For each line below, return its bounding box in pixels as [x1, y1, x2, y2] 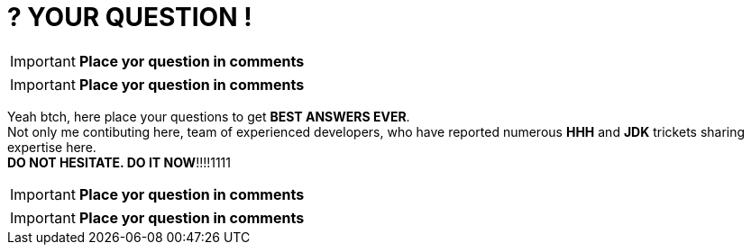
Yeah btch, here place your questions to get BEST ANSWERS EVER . [7, 108, 410, 124]
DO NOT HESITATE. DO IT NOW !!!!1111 [7, 154, 232, 170]
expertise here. [7, 139, 96, 155]
